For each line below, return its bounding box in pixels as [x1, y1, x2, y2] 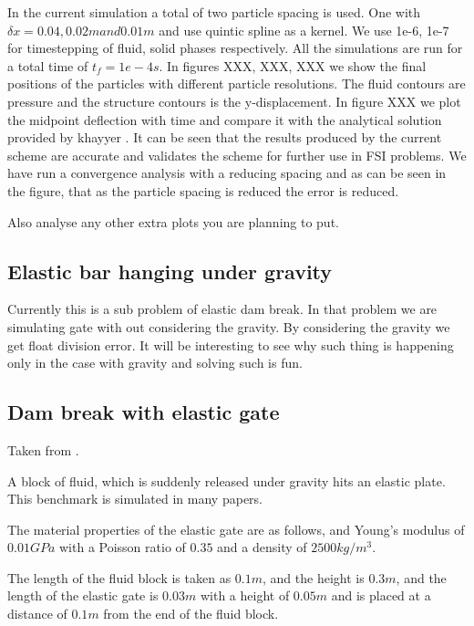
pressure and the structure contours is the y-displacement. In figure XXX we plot [7, 91, 461, 110]
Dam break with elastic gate [7, 398, 280, 426]
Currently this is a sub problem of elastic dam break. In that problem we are [7, 299, 438, 318]
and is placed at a [331, 586, 431, 605]
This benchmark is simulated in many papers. [7, 489, 263, 508]
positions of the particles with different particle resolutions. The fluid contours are [7, 74, 466, 93]
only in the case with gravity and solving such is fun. [7, 353, 303, 372]
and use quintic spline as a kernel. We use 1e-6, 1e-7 [159, 20, 449, 39]
